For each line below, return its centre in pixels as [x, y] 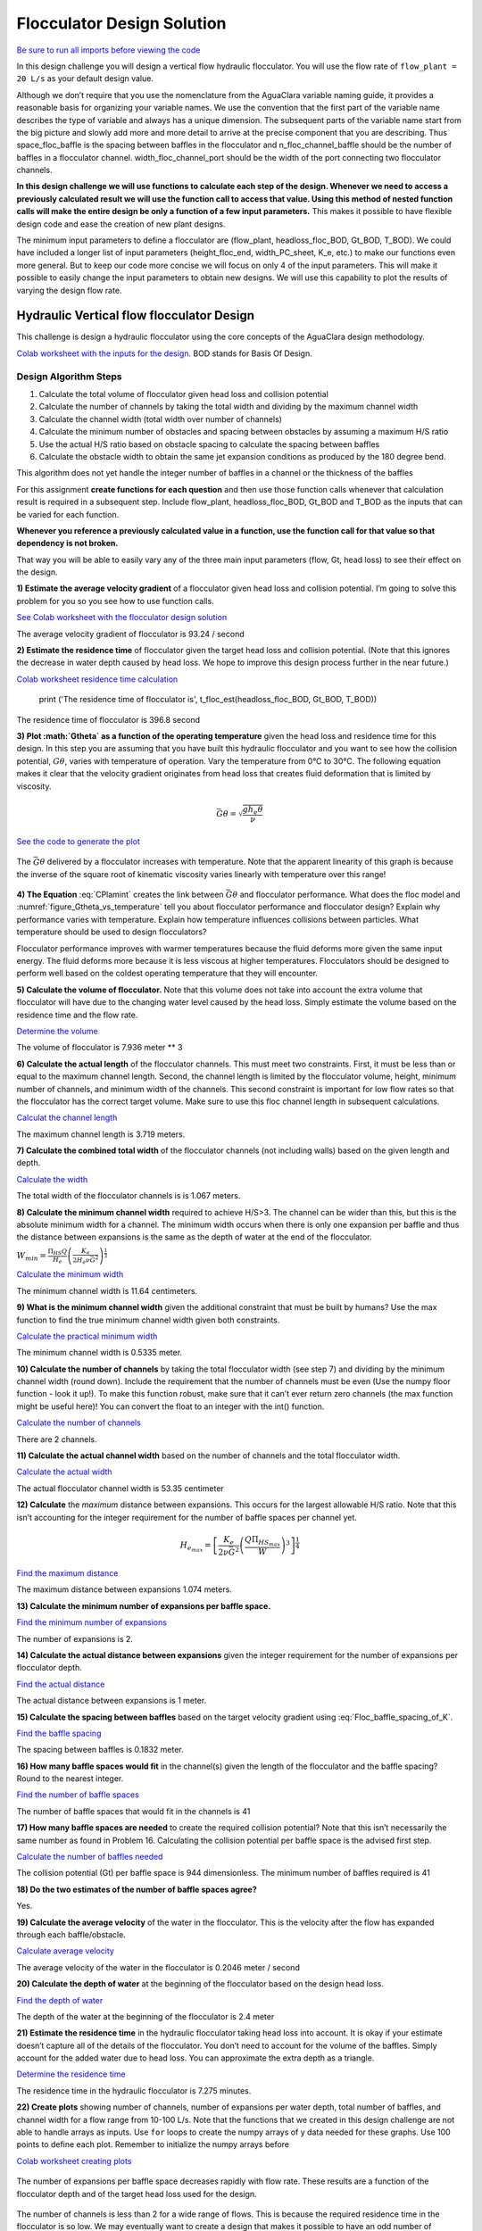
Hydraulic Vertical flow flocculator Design [135, 315]
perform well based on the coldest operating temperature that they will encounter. [167, 974]
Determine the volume [57, 1031]
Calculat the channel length [67, 1118]
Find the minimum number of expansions [91, 1622]
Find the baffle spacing [59, 1733]
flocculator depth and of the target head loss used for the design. [137, 2194]
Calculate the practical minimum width [87, 1336]
